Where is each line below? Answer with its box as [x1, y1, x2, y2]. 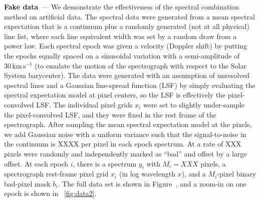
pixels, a [200, 158, 226, 168]
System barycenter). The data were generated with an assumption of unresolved [4, 70, 250, 80]
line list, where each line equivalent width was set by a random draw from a [4, 30, 237, 41]
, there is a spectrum [73, 158, 137, 168]
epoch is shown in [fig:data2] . [4, 188, 97, 198]
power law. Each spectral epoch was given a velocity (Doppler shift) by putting [4, 40, 247, 51]
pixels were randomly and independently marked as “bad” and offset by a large [4, 148, 247, 158]
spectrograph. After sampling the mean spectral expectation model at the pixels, [4, 119, 252, 129]
